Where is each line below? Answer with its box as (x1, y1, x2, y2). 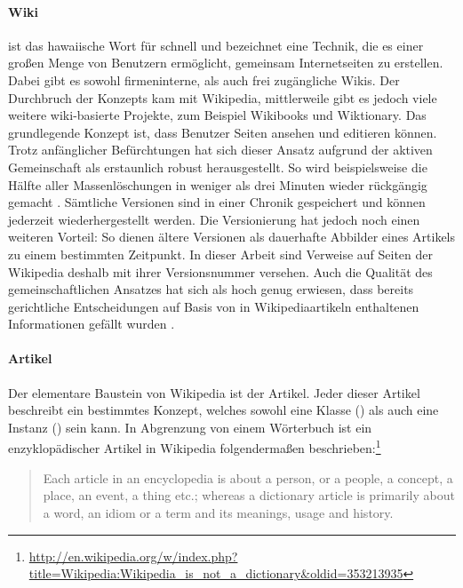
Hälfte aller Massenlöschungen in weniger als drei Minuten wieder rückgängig (8, 175, 427, 194)
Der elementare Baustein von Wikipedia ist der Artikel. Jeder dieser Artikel (8, 383, 420, 401)
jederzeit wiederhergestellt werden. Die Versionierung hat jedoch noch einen (8, 210, 420, 228)
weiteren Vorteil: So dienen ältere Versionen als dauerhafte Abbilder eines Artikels (8, 227, 456, 246)
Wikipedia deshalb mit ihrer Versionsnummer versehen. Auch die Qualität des (8, 262, 433, 281)
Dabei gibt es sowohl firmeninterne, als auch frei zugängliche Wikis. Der (8, 70, 400, 89)
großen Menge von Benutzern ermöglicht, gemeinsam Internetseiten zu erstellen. (8, 53, 443, 72)
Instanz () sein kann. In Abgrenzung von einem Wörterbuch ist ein (8, 417, 372, 436)
